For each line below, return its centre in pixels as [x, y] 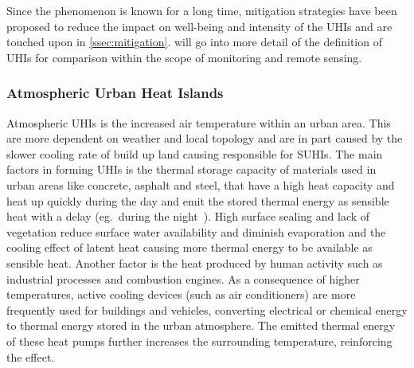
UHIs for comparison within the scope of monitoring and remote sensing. [184, 57]
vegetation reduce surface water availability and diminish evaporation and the [196, 231]
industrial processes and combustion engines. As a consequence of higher [183, 278]
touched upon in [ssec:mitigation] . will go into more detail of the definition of [194, 42]
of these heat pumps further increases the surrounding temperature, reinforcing [199, 341]
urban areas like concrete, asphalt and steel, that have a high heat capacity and [201, 184]
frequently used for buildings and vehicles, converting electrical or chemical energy [207, 309]
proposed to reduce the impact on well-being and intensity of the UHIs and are [199, 26]
